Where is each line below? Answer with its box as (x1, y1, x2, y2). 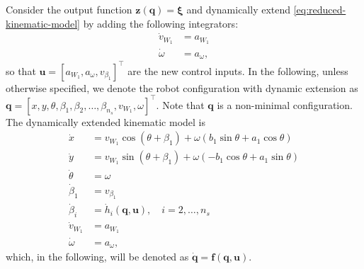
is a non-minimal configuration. (217, 97, 353, 112)
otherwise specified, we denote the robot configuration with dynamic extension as (6, 80, 358, 95)
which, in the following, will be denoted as (6, 249, 189, 264)
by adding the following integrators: (83, 16, 239, 30)
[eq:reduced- (293, 2, 346, 16)
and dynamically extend (186, 2, 291, 16)
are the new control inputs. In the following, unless (127, 63, 348, 78)
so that (6, 63, 36, 78)
